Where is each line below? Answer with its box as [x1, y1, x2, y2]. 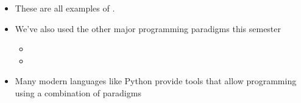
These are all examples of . [15, 2, 115, 14]
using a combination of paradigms [15, 86, 141, 99]
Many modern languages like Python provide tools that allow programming [15, 75, 297, 87]
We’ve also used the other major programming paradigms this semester [15, 22, 282, 35]
